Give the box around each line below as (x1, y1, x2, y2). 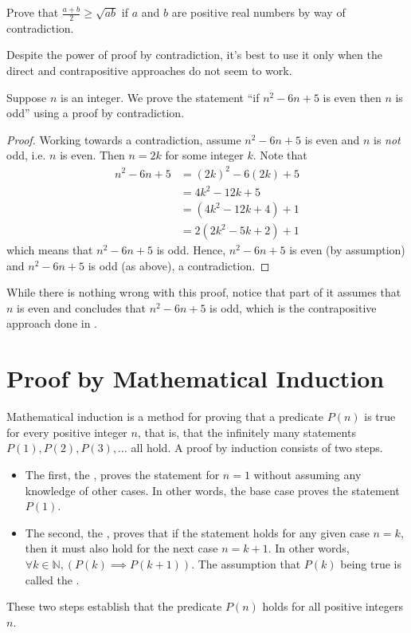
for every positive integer (6, 423, 127, 440)
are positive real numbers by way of (171, 4, 346, 20)
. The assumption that (191, 555, 301, 572)
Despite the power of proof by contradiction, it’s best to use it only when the (6, 46, 382, 63)
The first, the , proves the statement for (25, 466, 220, 482)
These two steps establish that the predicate (6, 598, 222, 615)
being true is (340, 555, 402, 572)
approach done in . (6, 315, 98, 332)
